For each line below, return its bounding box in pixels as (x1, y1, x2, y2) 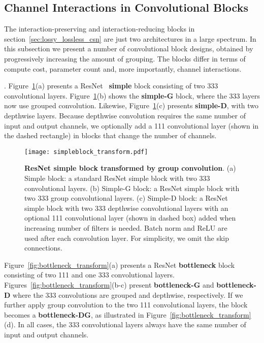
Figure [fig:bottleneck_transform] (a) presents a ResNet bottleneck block (4, 259, 235, 270)
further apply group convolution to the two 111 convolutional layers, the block (4, 299, 248, 310)
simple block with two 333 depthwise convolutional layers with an (24, 202, 228, 213)
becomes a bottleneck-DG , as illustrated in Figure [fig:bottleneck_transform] (4, 309, 251, 320)
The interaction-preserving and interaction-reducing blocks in (4, 23, 195, 34)
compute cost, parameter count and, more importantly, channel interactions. (4, 63, 242, 74)
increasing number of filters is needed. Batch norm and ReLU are (24, 222, 227, 233)
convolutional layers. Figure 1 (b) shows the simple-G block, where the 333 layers (4, 90, 260, 101)
